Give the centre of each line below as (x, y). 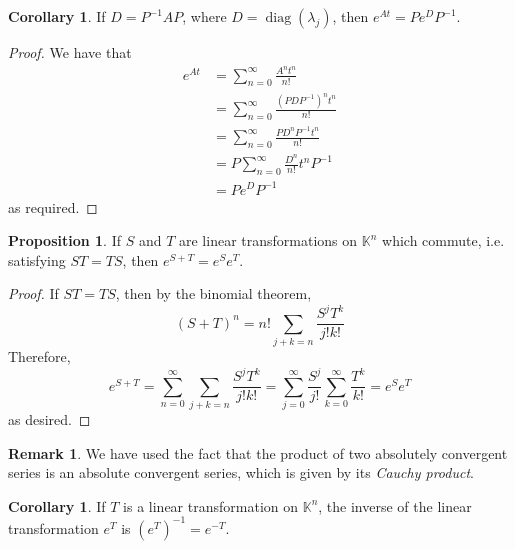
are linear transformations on (268, 240)
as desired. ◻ (49, 419)
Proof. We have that (70, 52)
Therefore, (39, 356)
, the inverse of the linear (395, 505)
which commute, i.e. (443, 240)
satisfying (37, 259)
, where (204, 16)
